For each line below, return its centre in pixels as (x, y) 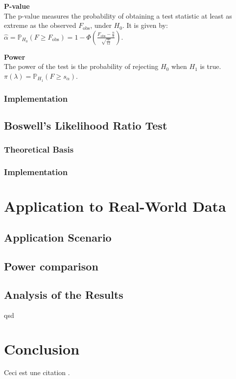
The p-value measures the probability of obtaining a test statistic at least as (118, 15)
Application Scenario (58, 237)
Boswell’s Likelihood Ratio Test (86, 125)
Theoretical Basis (39, 149)
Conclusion (42, 349)
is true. (211, 66)
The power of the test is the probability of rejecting (81, 66)
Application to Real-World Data (115, 206)
